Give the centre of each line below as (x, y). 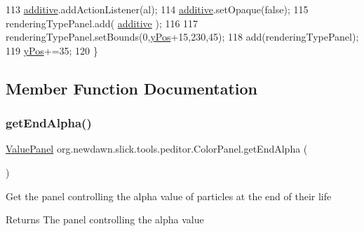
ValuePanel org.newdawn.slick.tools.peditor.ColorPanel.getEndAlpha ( (157, 149)
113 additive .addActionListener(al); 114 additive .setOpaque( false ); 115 (157, 9)
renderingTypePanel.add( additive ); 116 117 (102, 23)
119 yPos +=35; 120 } (52, 50)
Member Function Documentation (132, 88)
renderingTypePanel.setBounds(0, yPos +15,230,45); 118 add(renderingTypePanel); (182, 37)
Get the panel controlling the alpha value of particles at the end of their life (169, 196)
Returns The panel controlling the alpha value (105, 219)
